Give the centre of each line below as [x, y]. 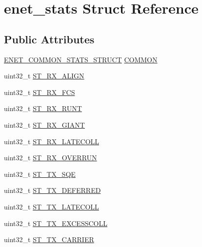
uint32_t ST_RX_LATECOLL [52, 141]
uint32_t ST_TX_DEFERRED [52, 190]
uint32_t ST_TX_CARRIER [49, 239]
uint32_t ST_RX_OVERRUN [50, 158]
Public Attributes [49, 39]
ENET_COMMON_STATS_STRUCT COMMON [81, 59]
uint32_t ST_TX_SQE [40, 174]
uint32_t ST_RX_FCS [40, 92]
